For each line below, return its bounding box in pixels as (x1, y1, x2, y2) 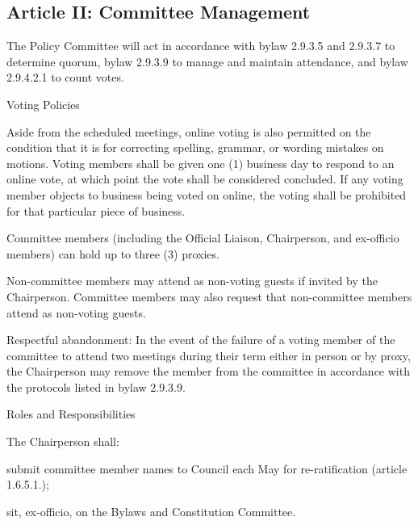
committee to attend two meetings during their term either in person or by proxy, (6, 346, 411, 363)
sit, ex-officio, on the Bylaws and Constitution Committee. (6, 502, 296, 519)
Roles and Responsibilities (6, 405, 136, 422)
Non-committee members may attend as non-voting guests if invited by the (6, 272, 378, 289)
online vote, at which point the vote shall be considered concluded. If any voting (6, 170, 403, 187)
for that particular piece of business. (6, 202, 186, 219)
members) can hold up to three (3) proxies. (6, 245, 219, 262)
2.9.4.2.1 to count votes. (6, 69, 124, 86)
